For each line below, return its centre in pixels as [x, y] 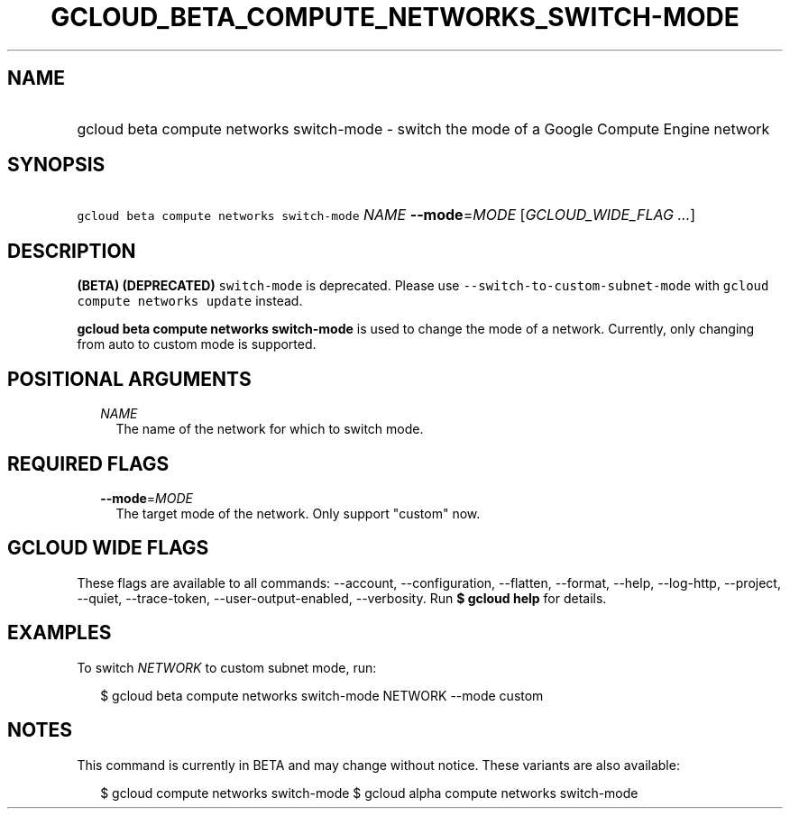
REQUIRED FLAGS [88, 463]
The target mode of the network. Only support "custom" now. [298, 513]
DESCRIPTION [72, 251]
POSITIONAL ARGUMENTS [129, 379]
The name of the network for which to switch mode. [270, 429]
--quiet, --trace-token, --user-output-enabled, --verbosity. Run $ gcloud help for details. [342, 598]
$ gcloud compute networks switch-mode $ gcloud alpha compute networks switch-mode [369, 793]
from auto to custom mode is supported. [197, 344]
